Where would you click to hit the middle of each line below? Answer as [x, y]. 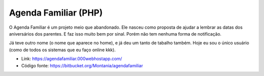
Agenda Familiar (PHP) [56, 13]
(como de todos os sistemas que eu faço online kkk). [62, 50]
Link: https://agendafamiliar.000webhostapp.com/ [72, 59]
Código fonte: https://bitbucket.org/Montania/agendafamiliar [82, 65]
